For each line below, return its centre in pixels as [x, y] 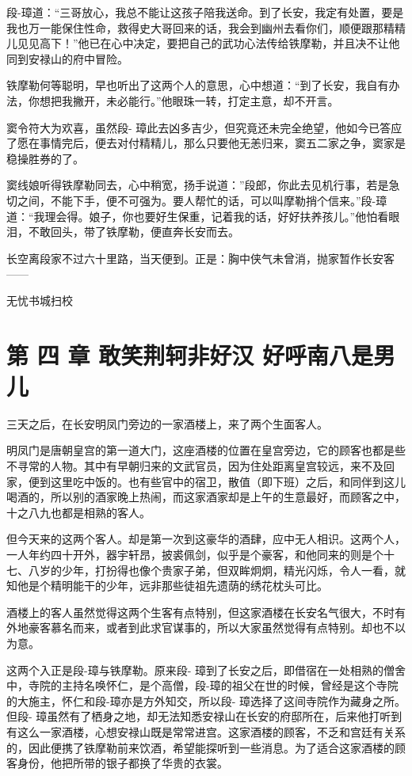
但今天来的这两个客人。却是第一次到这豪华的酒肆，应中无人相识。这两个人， [206, 539]
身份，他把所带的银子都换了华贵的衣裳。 [122, 763]
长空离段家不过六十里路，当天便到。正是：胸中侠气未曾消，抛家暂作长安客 [200, 258]
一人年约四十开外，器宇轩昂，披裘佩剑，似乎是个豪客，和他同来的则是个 [195, 554]
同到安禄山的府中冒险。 [67, 58]
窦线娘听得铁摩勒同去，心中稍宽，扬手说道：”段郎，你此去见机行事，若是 [198, 185]
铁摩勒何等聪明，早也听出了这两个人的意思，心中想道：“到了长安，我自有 [198, 85]
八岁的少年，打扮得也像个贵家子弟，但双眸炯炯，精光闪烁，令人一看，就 [217, 570]
